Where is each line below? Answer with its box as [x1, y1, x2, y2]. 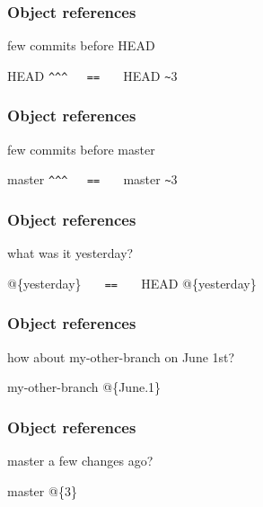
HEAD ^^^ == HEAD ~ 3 [7, 66, 178, 84]
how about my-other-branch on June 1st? [7, 347, 235, 366]
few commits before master [7, 139, 155, 158]
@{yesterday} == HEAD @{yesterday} [7, 273, 257, 292]
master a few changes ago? [7, 451, 153, 470]
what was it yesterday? [7, 244, 134, 262]
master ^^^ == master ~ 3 [7, 170, 178, 189]
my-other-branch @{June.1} [7, 378, 162, 396]
